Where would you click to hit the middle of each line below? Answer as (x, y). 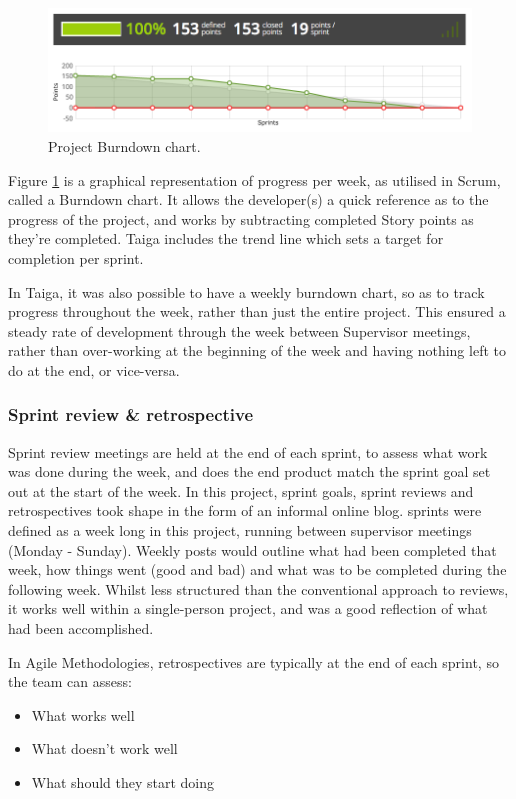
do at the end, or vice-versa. (94, 369)
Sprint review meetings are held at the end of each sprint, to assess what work (248, 451)
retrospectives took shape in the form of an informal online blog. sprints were (245, 510)
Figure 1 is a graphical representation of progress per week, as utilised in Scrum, (254, 179)
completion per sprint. (76, 257)
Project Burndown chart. (124, 145)
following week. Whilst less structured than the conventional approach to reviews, (258, 588)
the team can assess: (70, 681)
